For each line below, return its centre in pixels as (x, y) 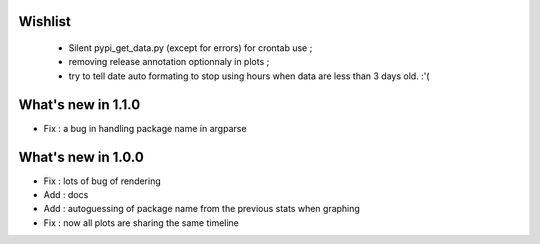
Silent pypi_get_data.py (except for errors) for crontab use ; (190, 48)
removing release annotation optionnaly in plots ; (169, 62)
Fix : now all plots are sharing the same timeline (141, 222)
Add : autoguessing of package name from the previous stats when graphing (201, 209)
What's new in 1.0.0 (81, 156)
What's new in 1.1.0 (79, 104)
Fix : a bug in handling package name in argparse (145, 128)
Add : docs (66, 194)
